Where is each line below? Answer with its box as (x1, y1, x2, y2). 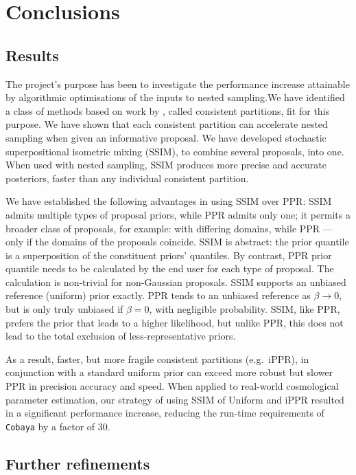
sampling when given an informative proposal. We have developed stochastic (5, 130, 327, 144)
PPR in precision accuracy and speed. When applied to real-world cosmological (5, 379, 339, 393)
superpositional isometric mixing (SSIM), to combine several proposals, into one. (5, 144, 344, 158)
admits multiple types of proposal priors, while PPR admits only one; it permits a (5, 207, 351, 221)
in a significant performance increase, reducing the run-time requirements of (5, 406, 324, 420)
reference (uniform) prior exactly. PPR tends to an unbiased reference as (5, 288, 311, 302)
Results (5, 44, 59, 65)
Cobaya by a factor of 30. (5, 419, 110, 433)
